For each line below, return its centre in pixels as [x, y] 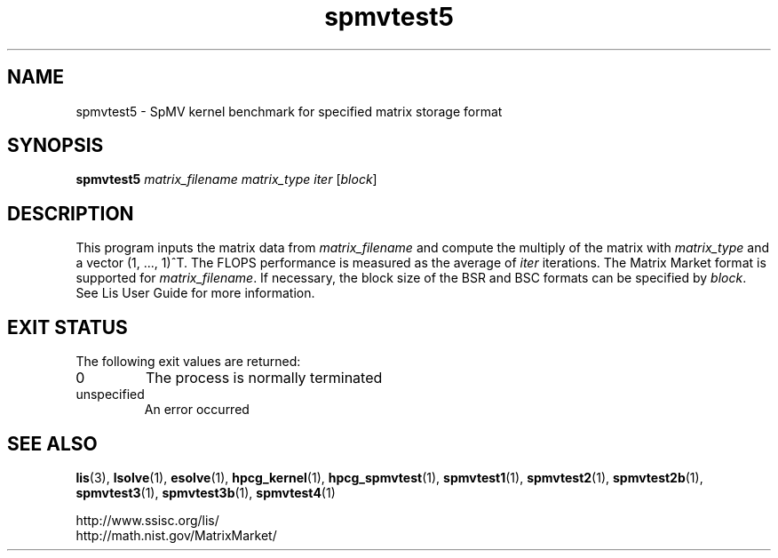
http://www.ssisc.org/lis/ [147, 520]
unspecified [110, 395]
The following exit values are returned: [188, 362]
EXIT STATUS [67, 327]
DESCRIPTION [71, 213]
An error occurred [197, 410]
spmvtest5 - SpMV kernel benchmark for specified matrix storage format [289, 111]
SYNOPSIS [56, 146]
